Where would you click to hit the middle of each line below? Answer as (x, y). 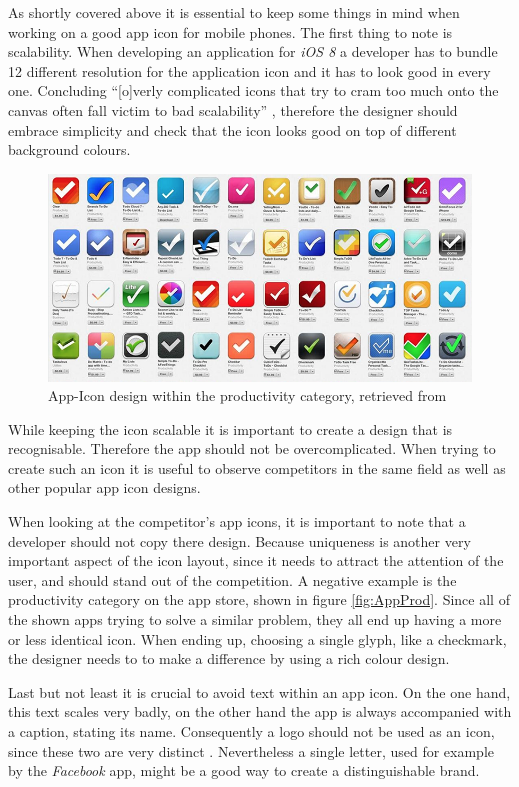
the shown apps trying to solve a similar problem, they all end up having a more (255, 619)
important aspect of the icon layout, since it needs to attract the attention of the (256, 560)
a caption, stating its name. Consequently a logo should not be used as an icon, (251, 731)
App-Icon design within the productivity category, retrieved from (247, 395)
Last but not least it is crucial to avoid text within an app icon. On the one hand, (259, 691)
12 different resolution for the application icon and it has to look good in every (249, 70)
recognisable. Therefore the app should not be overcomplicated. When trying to (252, 448)
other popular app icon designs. (104, 487)
